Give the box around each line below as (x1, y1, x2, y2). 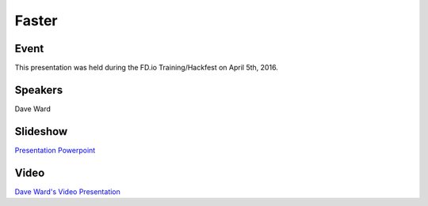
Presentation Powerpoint (14, 145, 96, 155)
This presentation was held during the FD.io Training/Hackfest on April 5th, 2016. (14, 63, 279, 73)
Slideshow (14, 125, 68, 138)
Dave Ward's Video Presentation (14, 186, 120, 197)
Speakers (14, 83, 63, 96)
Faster (14, 12, 58, 29)
